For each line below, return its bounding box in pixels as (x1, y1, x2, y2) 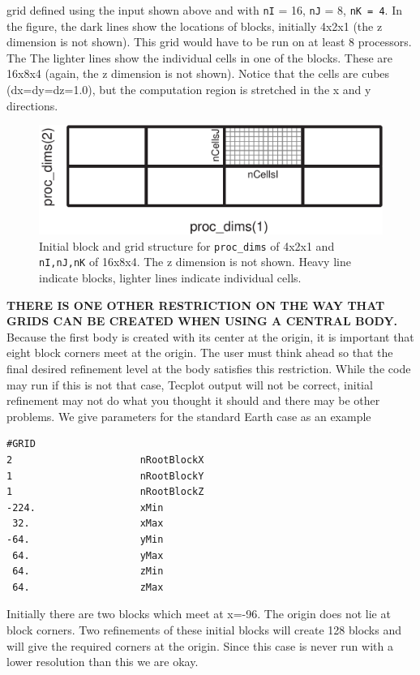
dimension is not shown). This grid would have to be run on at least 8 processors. (6, 33, 412, 50)
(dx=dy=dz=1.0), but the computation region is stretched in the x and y (6, 81, 371, 98)
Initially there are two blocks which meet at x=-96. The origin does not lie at (6, 605, 391, 622)
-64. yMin (6, 534, 164, 546)
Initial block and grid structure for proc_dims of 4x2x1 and (39, 237, 335, 254)
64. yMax (12, 549, 164, 561)
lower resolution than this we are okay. (6, 653, 199, 670)
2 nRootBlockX (6, 454, 204, 466)
